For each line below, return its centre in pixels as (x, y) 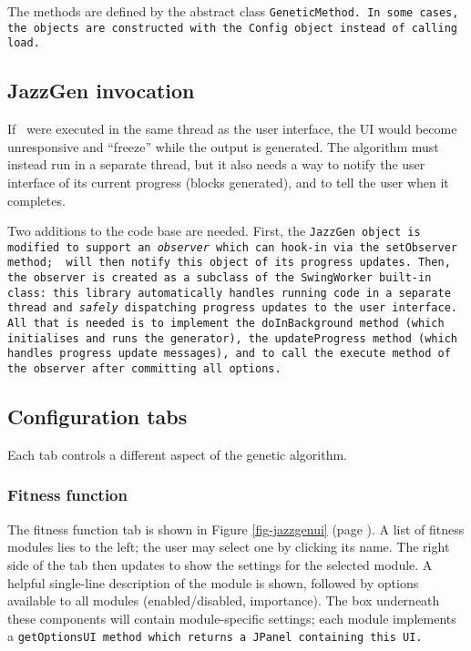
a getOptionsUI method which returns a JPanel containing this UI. (215, 636)
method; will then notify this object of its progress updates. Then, (229, 263)
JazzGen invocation (101, 91)
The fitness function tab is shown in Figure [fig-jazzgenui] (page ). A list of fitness (236, 529)
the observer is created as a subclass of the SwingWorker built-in (220, 278)
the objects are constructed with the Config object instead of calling (232, 28)
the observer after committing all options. (144, 369)
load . (24, 43)
